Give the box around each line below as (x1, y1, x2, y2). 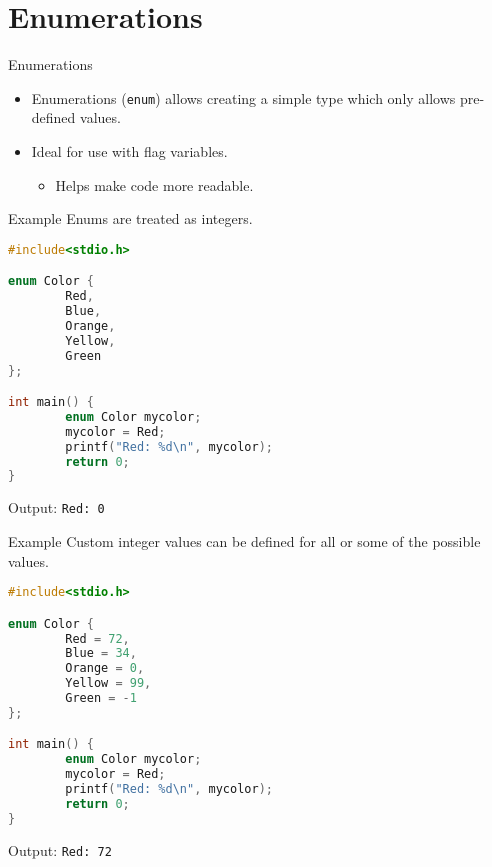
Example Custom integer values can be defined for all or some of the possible (8, 530, 481, 551)
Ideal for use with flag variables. (31, 140, 228, 161)
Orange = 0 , (65, 661, 145, 676)
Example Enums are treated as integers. (8, 208, 253, 229)
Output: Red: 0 (8, 497, 105, 518)
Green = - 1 (65, 691, 137, 706)
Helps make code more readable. (55, 174, 254, 195)
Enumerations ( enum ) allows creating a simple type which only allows (31, 87, 456, 108)
